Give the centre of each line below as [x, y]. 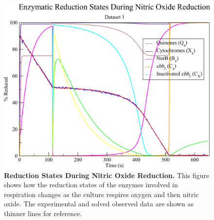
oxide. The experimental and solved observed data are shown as [99, 204]
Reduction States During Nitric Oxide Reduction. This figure [107, 175]
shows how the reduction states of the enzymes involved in [91, 185]
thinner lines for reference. [43, 213]
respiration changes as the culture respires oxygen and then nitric [101, 194]
